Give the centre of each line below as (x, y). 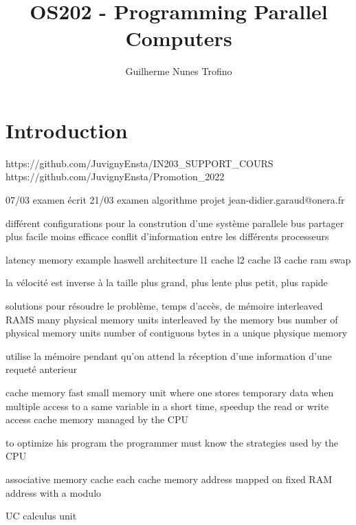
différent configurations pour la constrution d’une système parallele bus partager (175, 223)
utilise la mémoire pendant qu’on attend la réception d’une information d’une (169, 355)
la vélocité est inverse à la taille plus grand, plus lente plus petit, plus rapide (167, 282)
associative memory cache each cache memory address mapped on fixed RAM (169, 479)
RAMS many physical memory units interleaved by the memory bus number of (172, 319)
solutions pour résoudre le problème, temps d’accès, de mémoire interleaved (164, 306)
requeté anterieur (42, 369)
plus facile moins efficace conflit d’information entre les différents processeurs (167, 236)
